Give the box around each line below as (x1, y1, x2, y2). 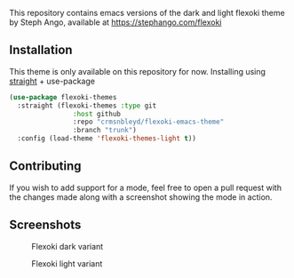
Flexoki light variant (31, 258, 103, 269)
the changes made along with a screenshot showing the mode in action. (9, 191, 273, 203)
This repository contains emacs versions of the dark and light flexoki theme (9, 8, 286, 18)
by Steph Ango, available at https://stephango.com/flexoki (9, 17, 222, 28)
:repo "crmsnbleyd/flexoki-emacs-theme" (72, 117, 225, 127)
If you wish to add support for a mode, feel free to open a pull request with (9, 182, 282, 193)
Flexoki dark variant (31, 241, 104, 251)
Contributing (9, 159, 82, 174)
